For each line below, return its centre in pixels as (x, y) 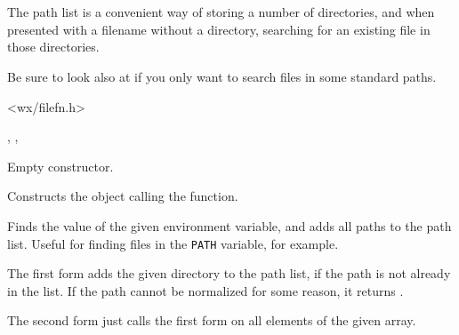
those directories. (53, 47)
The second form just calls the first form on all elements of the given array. (212, 320)
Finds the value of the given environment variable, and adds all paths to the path (229, 225)
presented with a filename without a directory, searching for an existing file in (219, 29)
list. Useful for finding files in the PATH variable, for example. (173, 243)
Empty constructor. (60, 166)
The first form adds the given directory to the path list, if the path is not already (229, 273)
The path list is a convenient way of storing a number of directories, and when (221, 12)
